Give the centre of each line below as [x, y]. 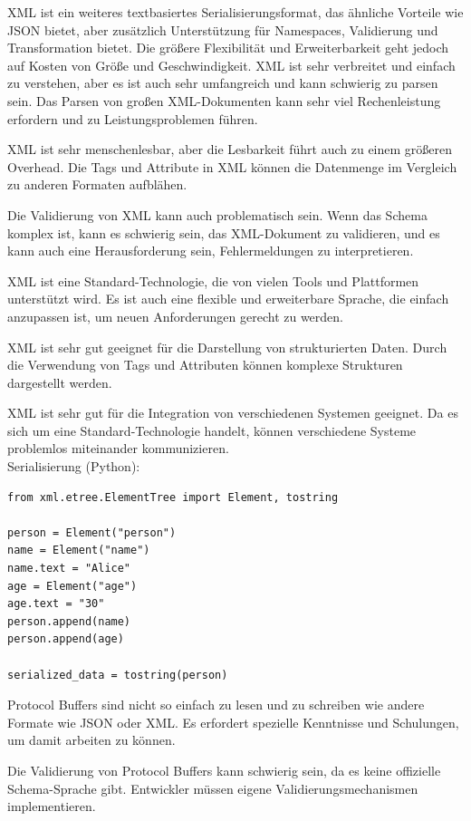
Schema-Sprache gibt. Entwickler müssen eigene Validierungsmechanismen [213, 788]
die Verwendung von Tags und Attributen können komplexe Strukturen [205, 365]
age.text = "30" [56, 604]
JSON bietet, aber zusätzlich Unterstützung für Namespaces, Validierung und [223, 29]
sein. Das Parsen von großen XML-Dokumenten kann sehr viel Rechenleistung [224, 100]
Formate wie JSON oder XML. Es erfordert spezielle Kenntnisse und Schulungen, [233, 722]
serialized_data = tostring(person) [118, 675]
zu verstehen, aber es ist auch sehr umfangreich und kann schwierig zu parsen [223, 83]
